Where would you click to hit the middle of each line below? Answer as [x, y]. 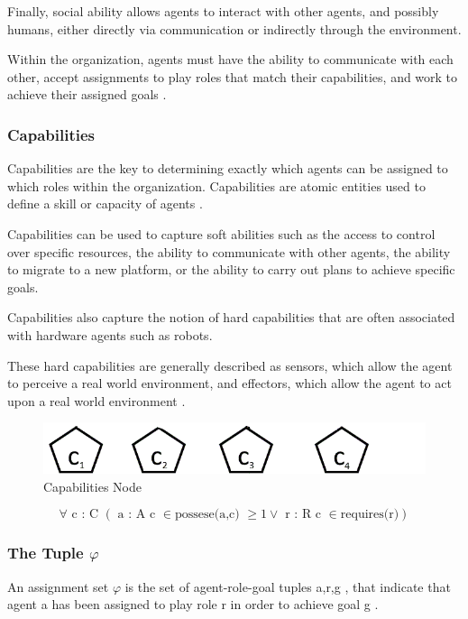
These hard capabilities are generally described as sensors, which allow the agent [230, 365]
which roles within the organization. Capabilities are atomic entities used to [216, 185]
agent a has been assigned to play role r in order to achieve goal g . [193, 604]
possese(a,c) [207, 515]
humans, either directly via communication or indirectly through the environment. [234, 28]
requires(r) [370, 515]
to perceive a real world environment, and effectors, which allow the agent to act [229, 383]
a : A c [137, 515]
